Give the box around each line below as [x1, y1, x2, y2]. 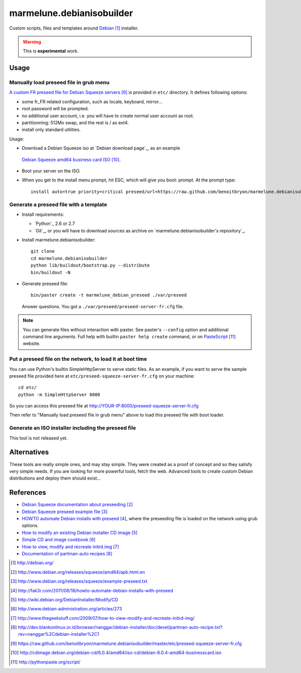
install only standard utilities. [22, 127, 81, 133]
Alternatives [9, 448, 49, 457]
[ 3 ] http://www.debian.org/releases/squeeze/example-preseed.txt [11, 578, 147, 584]
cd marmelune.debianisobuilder [31, 256, 108, 261]
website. [23, 341, 41, 347]
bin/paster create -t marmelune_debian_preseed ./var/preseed [31, 292, 187, 298]
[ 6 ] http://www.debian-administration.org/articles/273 [11, 606, 122, 612]
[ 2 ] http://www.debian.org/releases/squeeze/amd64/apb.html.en [11, 569, 145, 575]
